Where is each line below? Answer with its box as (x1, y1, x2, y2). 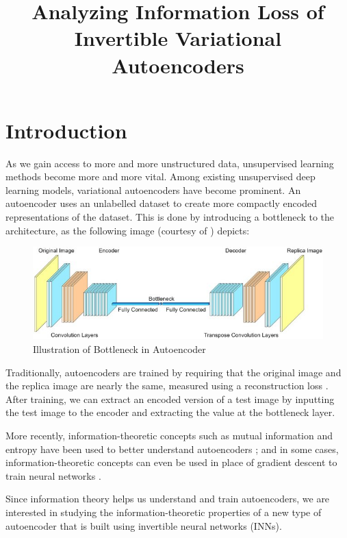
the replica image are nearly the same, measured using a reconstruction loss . (5, 378, 329, 393)
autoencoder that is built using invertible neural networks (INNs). (5, 518, 282, 533)
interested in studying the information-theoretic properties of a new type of (5, 504, 322, 519)
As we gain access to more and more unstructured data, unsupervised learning (5, 156, 334, 170)
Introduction (5, 116, 127, 144)
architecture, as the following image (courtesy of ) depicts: (5, 223, 250, 237)
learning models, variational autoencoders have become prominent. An (5, 182, 301, 197)
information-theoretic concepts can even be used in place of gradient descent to (5, 455, 337, 469)
